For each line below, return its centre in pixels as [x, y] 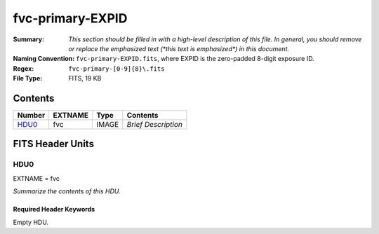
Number [31, 116]
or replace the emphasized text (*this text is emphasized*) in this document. [179, 48]
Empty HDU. [31, 222]
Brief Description [154, 125]
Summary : [29, 39]
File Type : [28, 78]
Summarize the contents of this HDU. [67, 191]
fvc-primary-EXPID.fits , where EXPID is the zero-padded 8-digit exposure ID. [195, 59]
